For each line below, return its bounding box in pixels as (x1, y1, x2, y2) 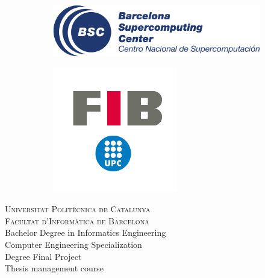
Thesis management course (5, 262, 104, 274)
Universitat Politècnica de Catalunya (5, 203, 151, 215)
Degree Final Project (5, 250, 82, 262)
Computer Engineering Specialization (5, 238, 142, 251)
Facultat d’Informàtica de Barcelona (5, 214, 149, 227)
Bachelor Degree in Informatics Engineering (5, 226, 166, 239)
